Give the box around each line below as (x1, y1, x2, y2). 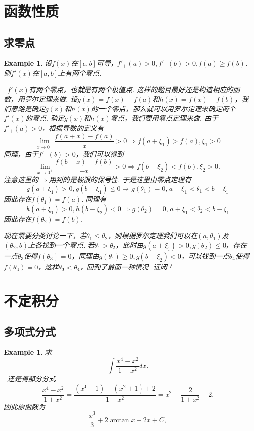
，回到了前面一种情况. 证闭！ (80, 261, 174, 271)
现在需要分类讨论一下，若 (4, 230, 86, 241)
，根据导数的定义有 (42, 123, 104, 133)
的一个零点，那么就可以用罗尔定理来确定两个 (91, 103, 236, 113)
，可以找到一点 (181, 250, 229, 261)
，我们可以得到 (75, 148, 124, 159)
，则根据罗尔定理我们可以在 (108, 230, 198, 241)
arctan (110, 417, 129, 424)
